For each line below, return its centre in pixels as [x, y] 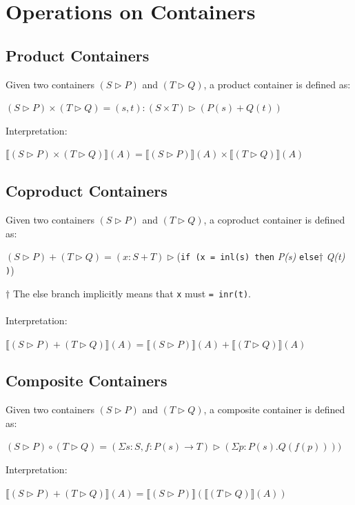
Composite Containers [87, 380]
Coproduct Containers [87, 191]
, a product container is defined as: [277, 84]
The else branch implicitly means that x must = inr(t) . [132, 293]
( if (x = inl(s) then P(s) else [248, 256]
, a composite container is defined [274, 409]
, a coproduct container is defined [274, 220]
